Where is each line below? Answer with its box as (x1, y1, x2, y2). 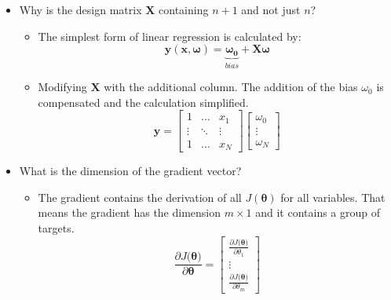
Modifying (38, 79, 87, 95)
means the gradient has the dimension (38, 204, 221, 221)
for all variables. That (280, 188, 386, 205)
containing (159, 2, 209, 17)
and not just (241, 2, 301, 17)
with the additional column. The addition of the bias (104, 79, 358, 95)
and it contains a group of (255, 204, 381, 221)
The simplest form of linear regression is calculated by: (38, 27, 301, 44)
